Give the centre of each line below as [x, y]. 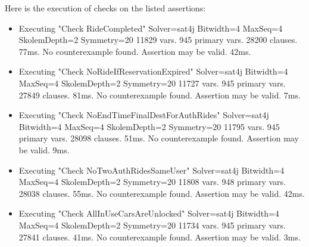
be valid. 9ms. [44, 149]
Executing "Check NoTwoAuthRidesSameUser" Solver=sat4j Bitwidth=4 [152, 170]
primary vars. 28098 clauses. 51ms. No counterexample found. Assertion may [159, 138]
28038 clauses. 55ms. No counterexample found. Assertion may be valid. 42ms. [162, 193]
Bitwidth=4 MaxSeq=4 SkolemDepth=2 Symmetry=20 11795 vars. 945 [149, 126]
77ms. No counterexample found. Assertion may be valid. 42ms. [135, 51]
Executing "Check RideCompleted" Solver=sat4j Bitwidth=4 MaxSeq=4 [151, 28]
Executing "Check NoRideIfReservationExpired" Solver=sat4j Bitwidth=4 [153, 71]
